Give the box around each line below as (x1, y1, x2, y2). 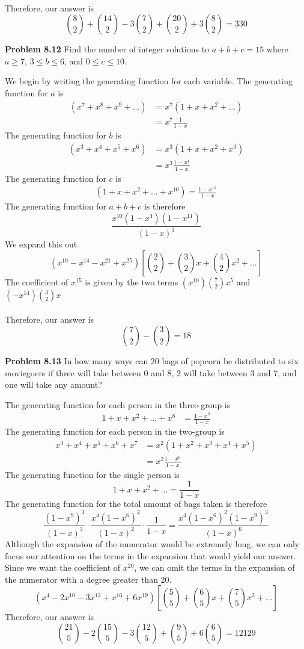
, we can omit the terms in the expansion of (134, 561, 295, 574)
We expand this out (5, 238, 78, 250)
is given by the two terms (85, 275, 178, 288)
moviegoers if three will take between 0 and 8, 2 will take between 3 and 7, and (5, 366, 297, 379)
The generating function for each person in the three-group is (5, 398, 231, 411)
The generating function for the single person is (5, 468, 180, 480)
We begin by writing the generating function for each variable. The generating (5, 75, 293, 87)
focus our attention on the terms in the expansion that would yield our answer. (5, 549, 296, 562)
